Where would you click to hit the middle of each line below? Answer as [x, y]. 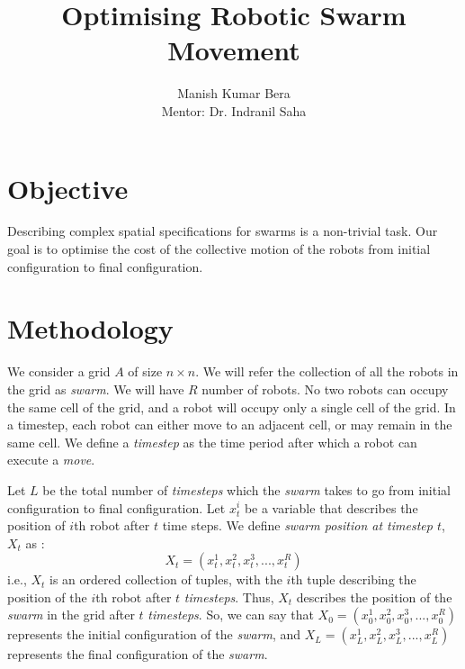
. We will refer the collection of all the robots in [327, 371]
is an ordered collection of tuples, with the [166, 579]
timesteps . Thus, [229, 597]
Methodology [90, 328]
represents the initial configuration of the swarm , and [154, 634]
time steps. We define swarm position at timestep [297, 525]
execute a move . [51, 460]
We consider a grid [59, 371]
